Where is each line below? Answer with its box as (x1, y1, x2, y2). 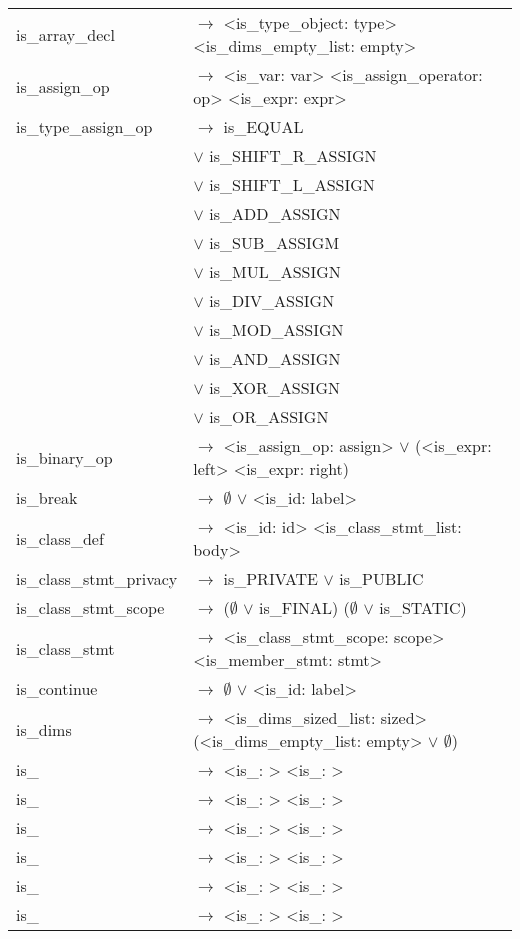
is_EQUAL (223, 115, 304, 138)
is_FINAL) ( (259, 596, 350, 619)
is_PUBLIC (339, 567, 424, 590)
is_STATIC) (379, 596, 467, 619)
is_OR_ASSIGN (209, 405, 329, 428)
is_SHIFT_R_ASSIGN (209, 144, 377, 167)
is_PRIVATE (223, 567, 319, 590)
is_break (16, 486, 78, 509)
